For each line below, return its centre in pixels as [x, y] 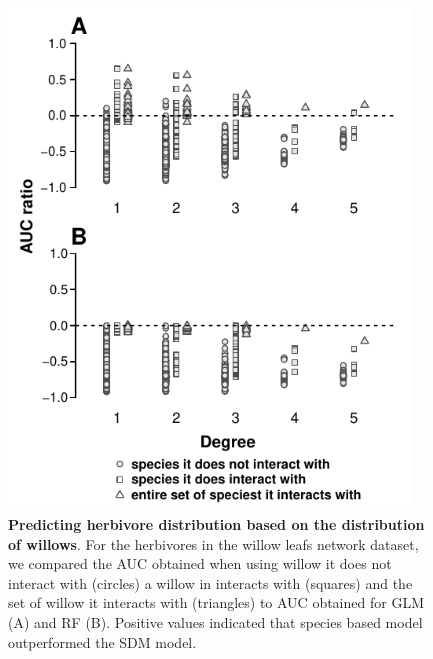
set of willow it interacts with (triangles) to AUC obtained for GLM [216, 602]
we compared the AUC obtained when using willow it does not [200, 563]
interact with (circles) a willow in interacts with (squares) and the [210, 582]
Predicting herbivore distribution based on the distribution [216, 524]
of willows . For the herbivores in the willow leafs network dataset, [213, 543]
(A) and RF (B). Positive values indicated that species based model [215, 622]
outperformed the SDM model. [102, 641]
